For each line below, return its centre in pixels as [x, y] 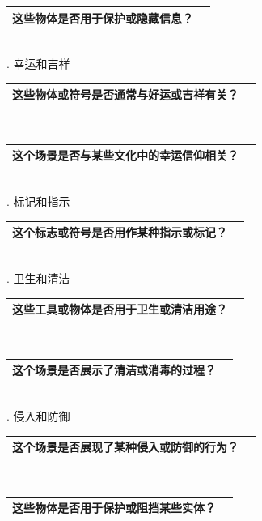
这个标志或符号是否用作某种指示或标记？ [120, 232]
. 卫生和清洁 [38, 278]
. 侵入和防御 [38, 415]
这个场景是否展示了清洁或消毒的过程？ [114, 370]
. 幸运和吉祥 [38, 64]
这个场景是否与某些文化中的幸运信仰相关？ [125, 155]
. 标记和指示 [38, 201]
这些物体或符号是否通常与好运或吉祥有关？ [125, 94]
